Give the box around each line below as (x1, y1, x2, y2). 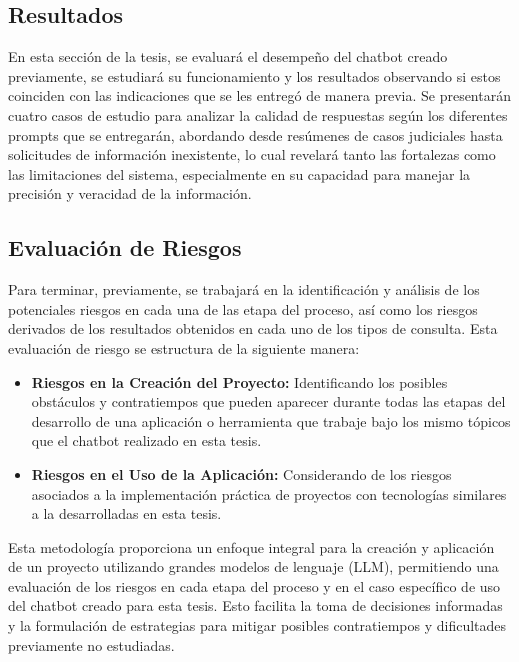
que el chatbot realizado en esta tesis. (31, 430, 262, 451)
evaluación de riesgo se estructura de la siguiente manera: (8, 337, 360, 358)
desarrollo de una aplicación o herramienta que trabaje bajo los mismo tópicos (31, 410, 511, 431)
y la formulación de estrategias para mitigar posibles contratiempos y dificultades (8, 615, 507, 636)
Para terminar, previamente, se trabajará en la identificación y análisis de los (8, 279, 480, 300)
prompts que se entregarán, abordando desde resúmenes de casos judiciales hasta (8, 124, 503, 145)
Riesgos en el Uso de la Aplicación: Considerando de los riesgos (31, 463, 452, 484)
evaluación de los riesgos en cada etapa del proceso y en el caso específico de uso (8, 575, 501, 596)
